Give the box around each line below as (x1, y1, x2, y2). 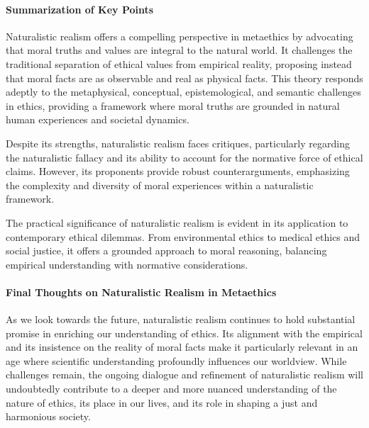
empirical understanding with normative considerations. (6, 257, 248, 271)
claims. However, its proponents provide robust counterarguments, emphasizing (6, 164, 350, 179)
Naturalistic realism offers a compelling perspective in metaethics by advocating (6, 28, 353, 43)
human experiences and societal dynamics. (6, 112, 189, 127)
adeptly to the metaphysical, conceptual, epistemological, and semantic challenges (6, 84, 361, 99)
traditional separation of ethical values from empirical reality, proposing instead (6, 56, 352, 71)
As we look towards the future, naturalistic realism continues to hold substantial (6, 312, 356, 327)
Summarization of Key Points (6, 1, 154, 16)
